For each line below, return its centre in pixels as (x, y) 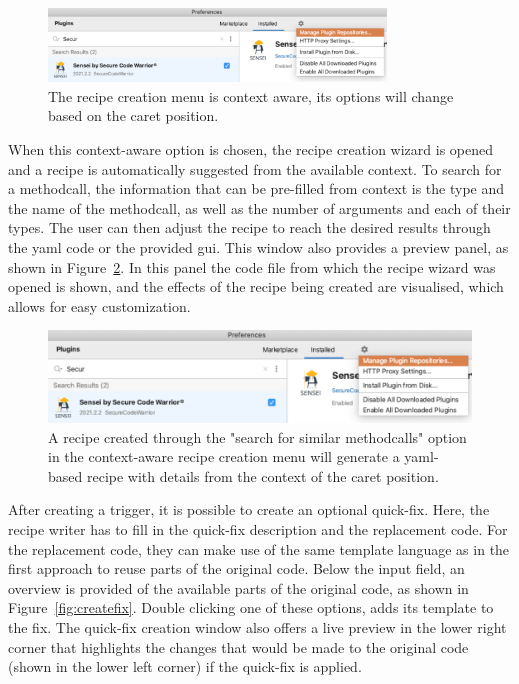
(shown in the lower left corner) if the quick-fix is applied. (185, 666)
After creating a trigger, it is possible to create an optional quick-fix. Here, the (249, 509)
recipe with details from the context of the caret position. (262, 475)
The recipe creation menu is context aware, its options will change (251, 95)
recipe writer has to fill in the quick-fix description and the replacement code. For (258, 529)
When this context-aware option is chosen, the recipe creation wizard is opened (250, 148)
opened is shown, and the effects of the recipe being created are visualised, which (256, 286)
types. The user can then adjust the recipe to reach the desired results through (249, 227)
